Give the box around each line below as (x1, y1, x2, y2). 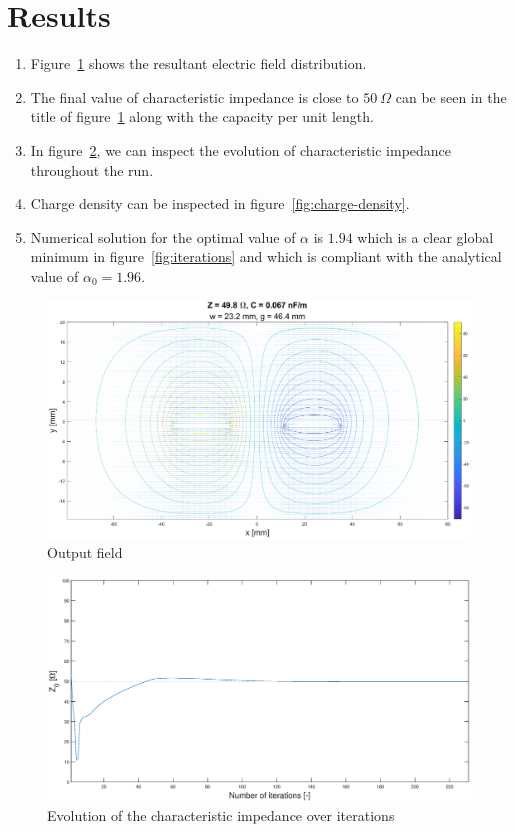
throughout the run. (30, 159, 154, 180)
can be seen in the (395, 86, 507, 107)
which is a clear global (357, 226, 494, 247)
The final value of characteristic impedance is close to (30, 86, 359, 107)
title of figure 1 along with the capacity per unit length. (30, 106, 374, 127)
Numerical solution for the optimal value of (30, 226, 296, 247)
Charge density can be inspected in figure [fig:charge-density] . (30, 193, 410, 214)
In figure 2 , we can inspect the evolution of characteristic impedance (30, 139, 452, 160)
